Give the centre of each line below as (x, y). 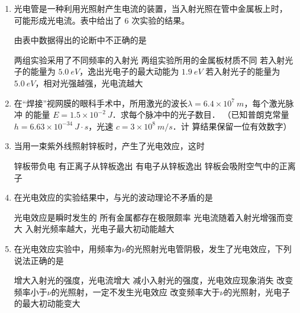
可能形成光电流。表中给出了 (68, 20)
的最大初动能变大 (47, 303)
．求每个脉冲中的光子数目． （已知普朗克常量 (201, 114)
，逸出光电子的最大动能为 (129, 71)
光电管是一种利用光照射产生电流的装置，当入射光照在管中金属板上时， (151, 8)
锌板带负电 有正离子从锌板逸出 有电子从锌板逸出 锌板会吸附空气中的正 (151, 165)
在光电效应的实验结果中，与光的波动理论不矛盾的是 (113, 197)
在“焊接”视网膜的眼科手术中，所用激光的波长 (101, 103)
